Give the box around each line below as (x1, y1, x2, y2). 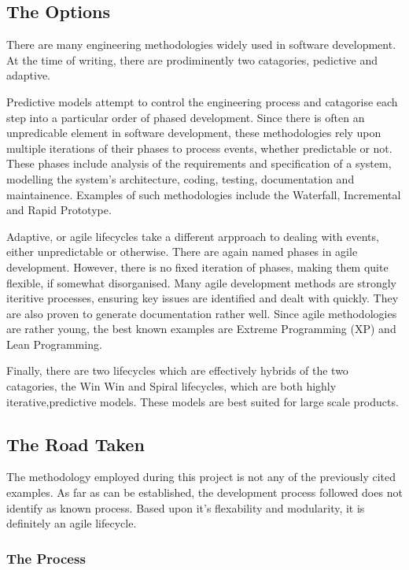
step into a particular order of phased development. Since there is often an (6, 109, 365, 125)
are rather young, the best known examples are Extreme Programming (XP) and (6, 320, 396, 337)
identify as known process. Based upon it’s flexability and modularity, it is (6, 499, 365, 516)
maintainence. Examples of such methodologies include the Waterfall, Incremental (6, 186, 401, 202)
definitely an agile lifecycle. (6, 515, 137, 531)
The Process (6, 548, 86, 568)
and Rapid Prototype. (6, 202, 112, 218)
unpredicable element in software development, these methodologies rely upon (6, 124, 381, 141)
